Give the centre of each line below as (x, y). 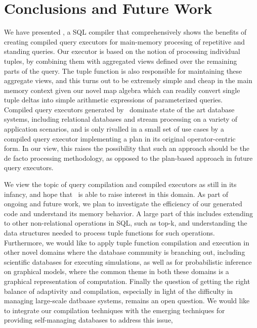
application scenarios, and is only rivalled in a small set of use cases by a (114, 129)
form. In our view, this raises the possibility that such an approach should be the (127, 148)
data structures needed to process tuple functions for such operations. (109, 233)
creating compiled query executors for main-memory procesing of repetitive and (125, 41)
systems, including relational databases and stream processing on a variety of (121, 119)
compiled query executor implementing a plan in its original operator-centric (120, 138)
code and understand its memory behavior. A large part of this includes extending (128, 213)
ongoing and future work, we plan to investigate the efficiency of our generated (123, 204)
